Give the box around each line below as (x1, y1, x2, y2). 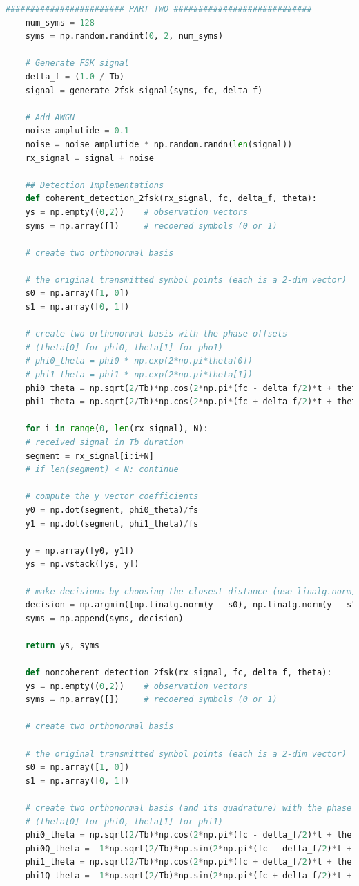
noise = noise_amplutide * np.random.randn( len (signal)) (25, 139, 293, 149)
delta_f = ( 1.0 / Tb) (25, 71, 124, 82)
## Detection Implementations (25, 180, 164, 190)
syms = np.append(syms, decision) (25, 613, 184, 623)
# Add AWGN (25, 112, 75, 122)
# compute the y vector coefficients (25, 491, 199, 502)
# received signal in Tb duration (25, 437, 184, 447)
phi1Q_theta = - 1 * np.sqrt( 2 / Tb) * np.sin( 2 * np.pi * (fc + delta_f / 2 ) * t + (25, 871, 352, 880)
